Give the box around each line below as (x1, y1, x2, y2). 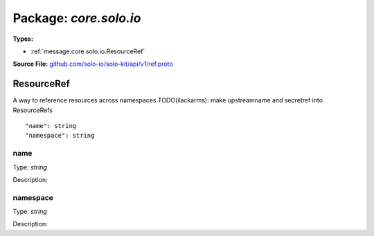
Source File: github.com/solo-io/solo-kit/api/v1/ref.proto (12, 60, 173, 69)
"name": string (25, 122, 77, 130)
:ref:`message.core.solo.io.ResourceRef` (30, 47, 145, 55)
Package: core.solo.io (12, 10, 141, 26)
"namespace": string (25, 131, 95, 140)
